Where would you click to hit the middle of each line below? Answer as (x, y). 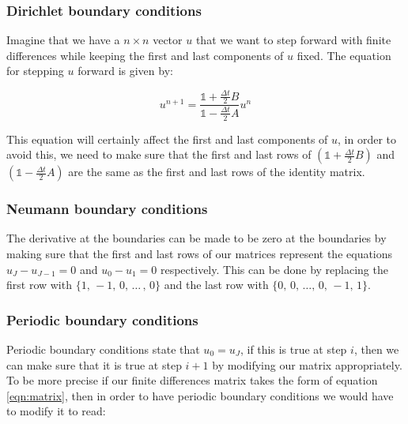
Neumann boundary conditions (107, 209)
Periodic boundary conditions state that (103, 349)
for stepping (35, 71)
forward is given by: (125, 71)
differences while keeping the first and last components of (145, 55)
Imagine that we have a (63, 40)
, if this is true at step (293, 349)
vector (168, 40)
